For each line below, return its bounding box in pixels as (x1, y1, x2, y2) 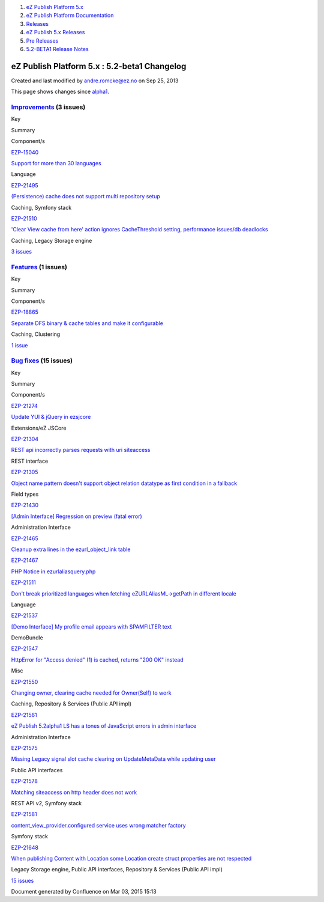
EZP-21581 (11, 811, 37, 818)
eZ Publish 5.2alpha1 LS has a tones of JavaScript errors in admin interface (11, 722, 197, 730)
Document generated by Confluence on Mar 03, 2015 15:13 (11, 888, 157, 895)
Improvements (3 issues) (11, 103, 86, 111)
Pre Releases (26, 37, 59, 44)
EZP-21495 (11, 181, 38, 189)
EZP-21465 (11, 535, 38, 542)
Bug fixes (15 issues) (11, 356, 73, 365)
